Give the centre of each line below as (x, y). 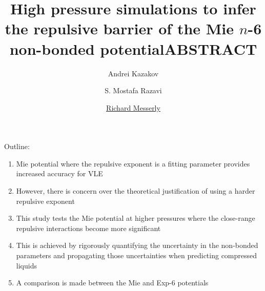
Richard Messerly (133, 107)
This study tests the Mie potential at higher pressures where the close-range (136, 218)
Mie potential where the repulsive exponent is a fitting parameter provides (133, 163)
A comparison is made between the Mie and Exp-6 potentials (112, 283)
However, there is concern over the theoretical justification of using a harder (136, 191)
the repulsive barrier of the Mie (119, 28)
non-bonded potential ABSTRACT (133, 48)
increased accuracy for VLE (59, 173)
